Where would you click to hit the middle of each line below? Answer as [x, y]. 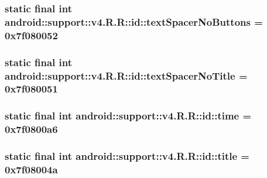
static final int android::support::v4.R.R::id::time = [128, 116]
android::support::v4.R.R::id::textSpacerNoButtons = [134, 21]
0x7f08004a [31, 169]
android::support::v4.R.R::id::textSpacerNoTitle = [126, 75]
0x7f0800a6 [31, 129]
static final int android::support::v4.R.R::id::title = [127, 156]
